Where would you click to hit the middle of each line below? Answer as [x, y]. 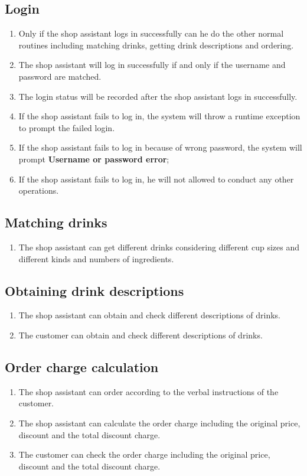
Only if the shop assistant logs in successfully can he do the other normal [151, 33]
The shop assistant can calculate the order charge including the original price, [159, 423]
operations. [39, 190]
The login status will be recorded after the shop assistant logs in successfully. [158, 96]
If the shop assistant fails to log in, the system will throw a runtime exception [159, 116]
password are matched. [60, 76]
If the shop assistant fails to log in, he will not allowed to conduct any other [156, 179]
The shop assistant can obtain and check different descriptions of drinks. [150, 315]
